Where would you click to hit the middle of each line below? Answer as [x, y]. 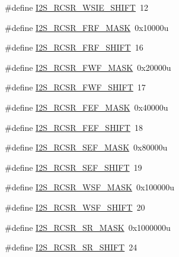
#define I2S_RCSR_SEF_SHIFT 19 [73, 167]
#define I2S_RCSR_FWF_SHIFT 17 [75, 87]
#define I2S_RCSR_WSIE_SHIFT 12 [76, 7]
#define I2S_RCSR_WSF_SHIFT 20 [75, 207]
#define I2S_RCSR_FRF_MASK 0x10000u [87, 27]
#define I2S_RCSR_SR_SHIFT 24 [71, 247]
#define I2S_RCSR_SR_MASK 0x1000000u [88, 227]
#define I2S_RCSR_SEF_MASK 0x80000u [86, 147]
